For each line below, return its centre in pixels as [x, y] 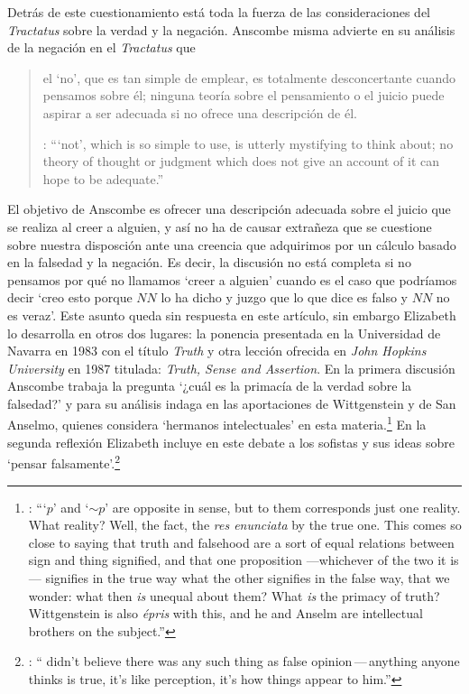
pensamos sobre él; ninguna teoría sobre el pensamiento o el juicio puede [244, 95]
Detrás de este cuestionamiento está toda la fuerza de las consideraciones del [219, 12]
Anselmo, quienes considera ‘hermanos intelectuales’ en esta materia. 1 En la [217, 423]
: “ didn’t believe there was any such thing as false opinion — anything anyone [244, 661]
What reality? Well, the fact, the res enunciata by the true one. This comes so [245, 525]
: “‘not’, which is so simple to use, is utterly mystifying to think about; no [248, 143]
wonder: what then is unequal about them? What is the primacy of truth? [234, 595]
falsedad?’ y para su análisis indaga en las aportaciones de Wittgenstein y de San [232, 403]
